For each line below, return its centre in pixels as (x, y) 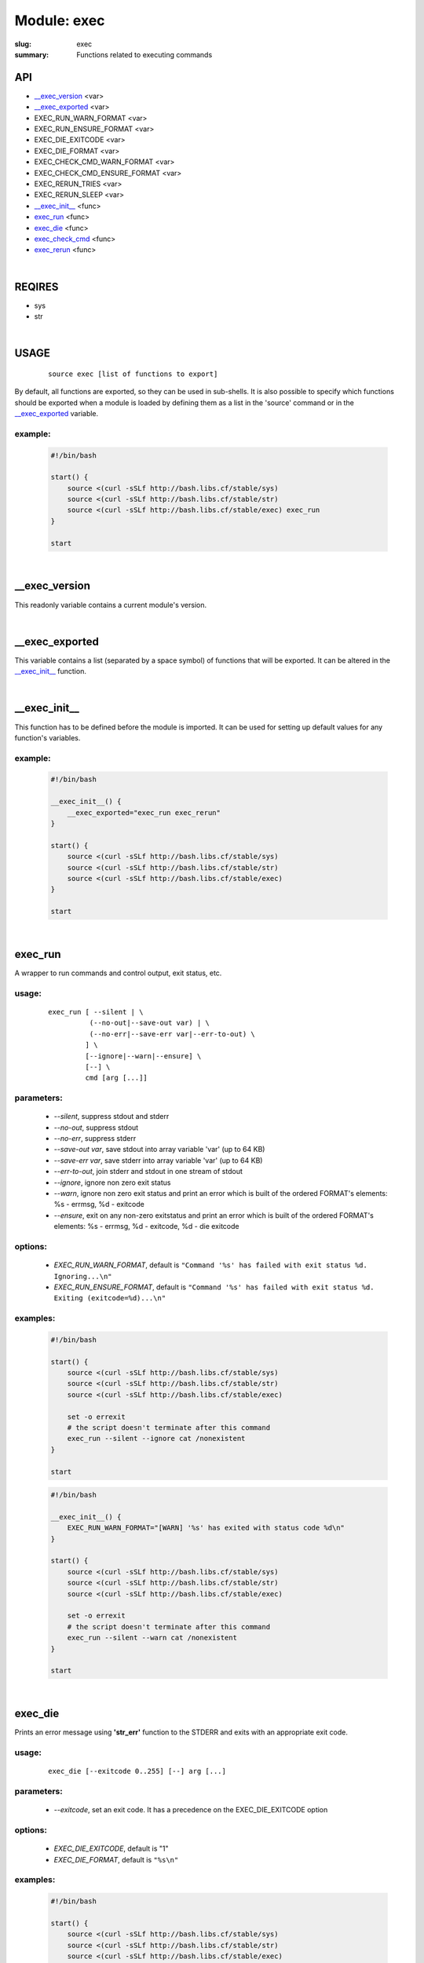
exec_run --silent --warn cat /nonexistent (152, 1638)
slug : (23, 44)
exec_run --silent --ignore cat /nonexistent (156, 1438)
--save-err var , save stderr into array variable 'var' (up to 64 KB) (158, 1160)
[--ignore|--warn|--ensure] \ (143, 1056)
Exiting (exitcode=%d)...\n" (110, 1298)
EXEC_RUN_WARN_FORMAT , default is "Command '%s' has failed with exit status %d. (211, 1265)
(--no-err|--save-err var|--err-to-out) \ (172, 1034)
